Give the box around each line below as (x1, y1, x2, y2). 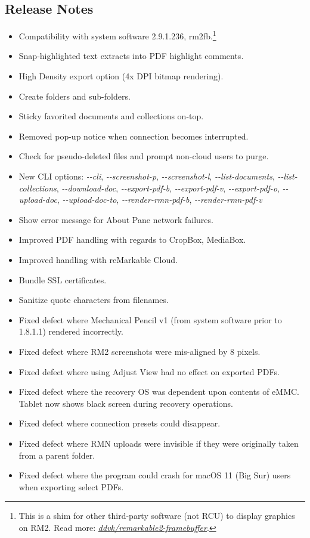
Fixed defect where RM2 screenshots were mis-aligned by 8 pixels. (18, 345, 261, 357)
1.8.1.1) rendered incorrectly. (18, 325, 123, 338)
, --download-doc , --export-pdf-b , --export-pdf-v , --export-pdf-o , (56, 181, 280, 194)
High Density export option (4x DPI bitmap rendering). (18, 70, 224, 82)
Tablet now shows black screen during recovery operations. (18, 397, 233, 409)
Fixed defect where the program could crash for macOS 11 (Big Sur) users (18, 469, 291, 481)
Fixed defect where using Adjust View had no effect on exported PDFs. (18, 365, 280, 378)
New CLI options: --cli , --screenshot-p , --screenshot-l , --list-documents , (18, 170, 275, 183)
